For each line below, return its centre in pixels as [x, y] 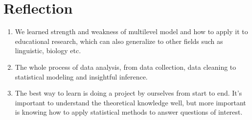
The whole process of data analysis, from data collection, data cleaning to [126, 67]
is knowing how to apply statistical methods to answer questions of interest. [129, 112]
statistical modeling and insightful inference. [81, 76]
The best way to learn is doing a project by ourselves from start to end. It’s [128, 93]
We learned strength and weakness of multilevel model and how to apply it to [131, 31]
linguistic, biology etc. [48, 50]
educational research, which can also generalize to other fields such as [119, 41]
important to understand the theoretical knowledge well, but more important [130, 102]
